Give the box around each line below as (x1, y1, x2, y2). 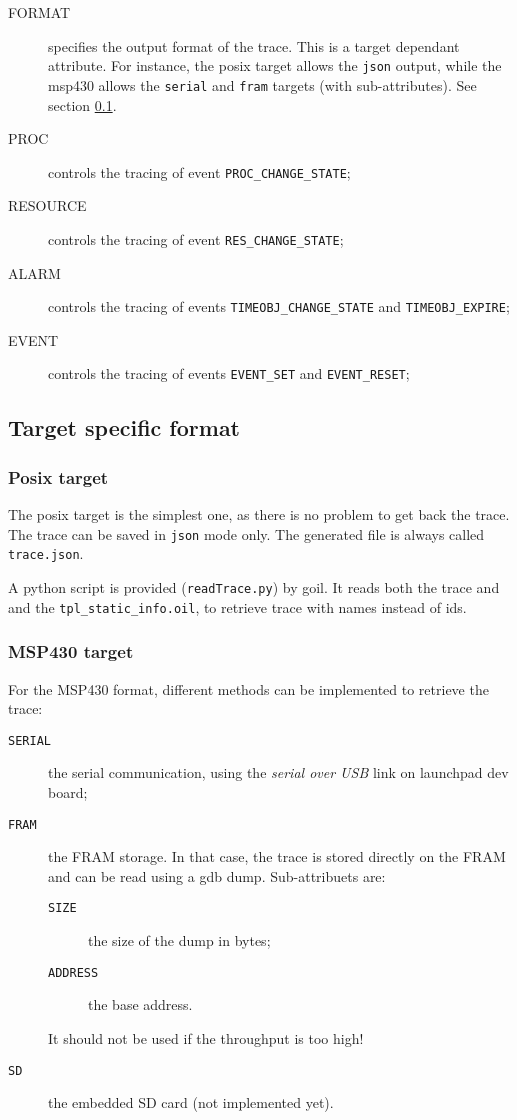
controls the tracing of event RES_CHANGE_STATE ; (48, 228, 344, 249)
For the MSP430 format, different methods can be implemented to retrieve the (8, 678, 489, 699)
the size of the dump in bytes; (88, 930, 271, 951)
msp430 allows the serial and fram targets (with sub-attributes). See (48, 74, 477, 95)
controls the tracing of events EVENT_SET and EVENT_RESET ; (48, 363, 410, 384)
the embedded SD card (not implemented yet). (48, 1092, 334, 1113)
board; (48, 781, 88, 802)
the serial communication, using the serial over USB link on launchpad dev (48, 762, 509, 783)
